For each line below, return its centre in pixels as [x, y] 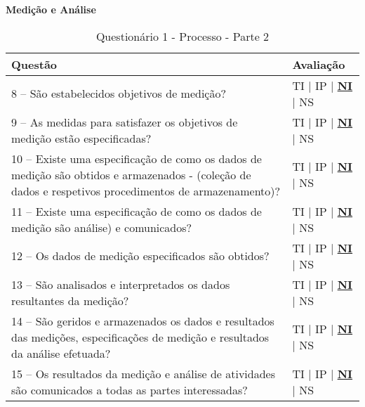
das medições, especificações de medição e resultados [140, 337]
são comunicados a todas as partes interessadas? [130, 389]
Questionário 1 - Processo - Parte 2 [182, 36]
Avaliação [319, 64]
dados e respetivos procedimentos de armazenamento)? [146, 190]
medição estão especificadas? [81, 138]
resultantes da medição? [70, 300]
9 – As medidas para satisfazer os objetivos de [125, 122]
